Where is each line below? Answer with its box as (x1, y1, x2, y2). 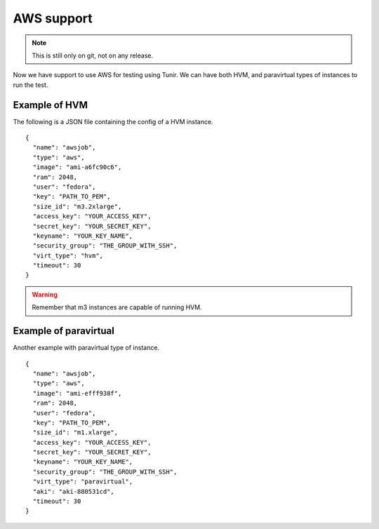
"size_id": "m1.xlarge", (32, 429, 119, 436)
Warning (32, 290, 58, 298)
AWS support (13, 11, 93, 26)
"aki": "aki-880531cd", (32, 488, 115, 495)
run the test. (13, 81, 48, 89)
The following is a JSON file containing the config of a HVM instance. (13, 117, 213, 126)
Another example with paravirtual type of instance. (13, 344, 160, 352)
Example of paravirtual (13, 325, 115, 337)
